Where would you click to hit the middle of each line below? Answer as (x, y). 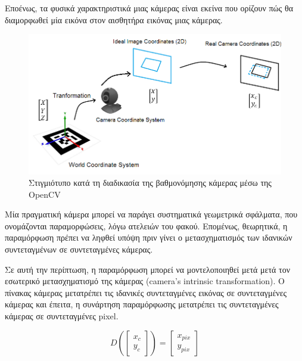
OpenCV (45, 194)
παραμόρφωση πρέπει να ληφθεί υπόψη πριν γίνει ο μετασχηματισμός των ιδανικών (149, 237)
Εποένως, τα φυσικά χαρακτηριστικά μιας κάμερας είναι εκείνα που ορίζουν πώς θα (149, 8)
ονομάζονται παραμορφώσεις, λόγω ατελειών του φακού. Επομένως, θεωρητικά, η (146, 225)
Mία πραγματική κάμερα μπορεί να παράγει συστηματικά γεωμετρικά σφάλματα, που (151, 214)
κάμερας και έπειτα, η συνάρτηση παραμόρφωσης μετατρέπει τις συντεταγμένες (142, 304)
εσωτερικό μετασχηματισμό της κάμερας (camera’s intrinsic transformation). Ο (145, 281)
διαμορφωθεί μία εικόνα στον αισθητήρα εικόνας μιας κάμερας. (114, 19)
